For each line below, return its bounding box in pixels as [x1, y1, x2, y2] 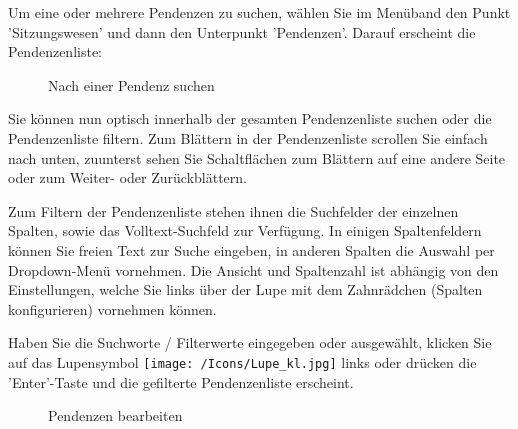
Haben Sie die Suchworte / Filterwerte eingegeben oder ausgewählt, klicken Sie [8, 332, 492, 353]
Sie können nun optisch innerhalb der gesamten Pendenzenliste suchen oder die [8, 108, 492, 129]
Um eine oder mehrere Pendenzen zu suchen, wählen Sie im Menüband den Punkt [8, 2, 511, 22]
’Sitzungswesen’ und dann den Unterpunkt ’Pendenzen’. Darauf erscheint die [8, 21, 476, 42]
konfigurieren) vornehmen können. [8, 298, 217, 319]
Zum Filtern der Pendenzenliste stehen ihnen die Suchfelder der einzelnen [8, 200, 459, 221]
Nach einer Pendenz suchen [48, 74, 215, 95]
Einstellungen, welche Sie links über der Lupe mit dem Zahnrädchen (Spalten [8, 279, 483, 300]
